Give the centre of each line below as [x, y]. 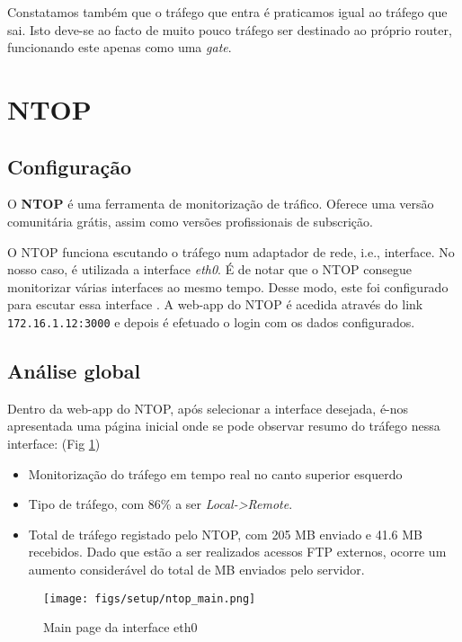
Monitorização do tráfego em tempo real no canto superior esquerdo [215, 473]
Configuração [70, 166]
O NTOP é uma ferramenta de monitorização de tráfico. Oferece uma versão [221, 204]
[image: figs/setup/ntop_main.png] [150, 598]
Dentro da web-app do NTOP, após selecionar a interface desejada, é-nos [208, 408]
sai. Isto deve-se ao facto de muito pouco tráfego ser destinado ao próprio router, [230, 29]
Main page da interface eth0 [120, 627]
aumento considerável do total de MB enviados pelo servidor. [196, 569]
